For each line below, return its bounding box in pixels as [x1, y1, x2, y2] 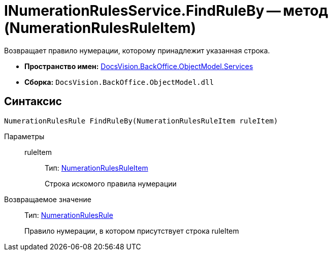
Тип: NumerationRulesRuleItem [45, 163, 148, 172]
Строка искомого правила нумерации [45, 179, 177, 188]
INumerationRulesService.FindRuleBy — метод [4, 2, 328, 19]
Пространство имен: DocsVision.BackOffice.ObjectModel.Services [24, 61, 253, 71]
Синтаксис [4, 95, 62, 108]
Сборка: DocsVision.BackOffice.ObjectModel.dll [24, 77, 214, 86]
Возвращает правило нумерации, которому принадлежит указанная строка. [4, 46, 270, 55]
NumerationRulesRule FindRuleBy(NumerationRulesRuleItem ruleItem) [4, 116, 278, 125]
